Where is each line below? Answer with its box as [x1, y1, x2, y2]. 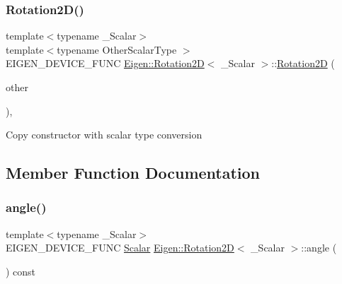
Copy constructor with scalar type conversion [6, 127, 203, 142]
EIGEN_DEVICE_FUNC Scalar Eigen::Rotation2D [6, 240, 234, 255]
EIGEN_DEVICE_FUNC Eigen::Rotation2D [6, 56, 205, 71]
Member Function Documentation [6, 162, 261, 184]
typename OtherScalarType [57, 42, 177, 57]
